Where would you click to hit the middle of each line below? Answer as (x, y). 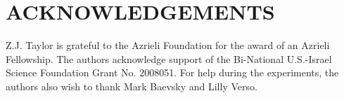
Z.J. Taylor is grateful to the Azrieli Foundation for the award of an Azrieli (168, 45)
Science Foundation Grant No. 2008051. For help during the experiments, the (172, 72)
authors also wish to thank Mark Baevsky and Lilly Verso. (132, 86)
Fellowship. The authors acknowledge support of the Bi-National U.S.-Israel (169, 58)
